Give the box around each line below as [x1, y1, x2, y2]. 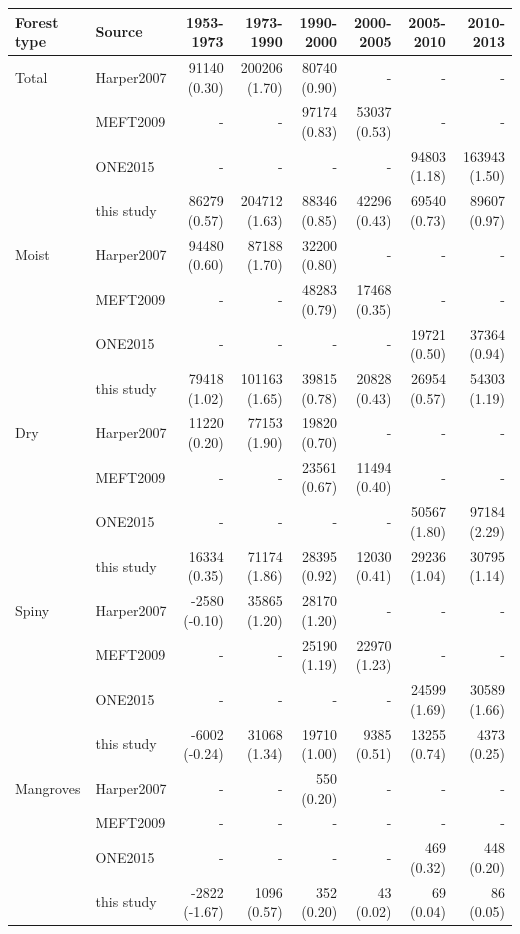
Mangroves [15, 777, 81, 798]
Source [95, 21, 143, 42]
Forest [15, 11, 59, 32]
